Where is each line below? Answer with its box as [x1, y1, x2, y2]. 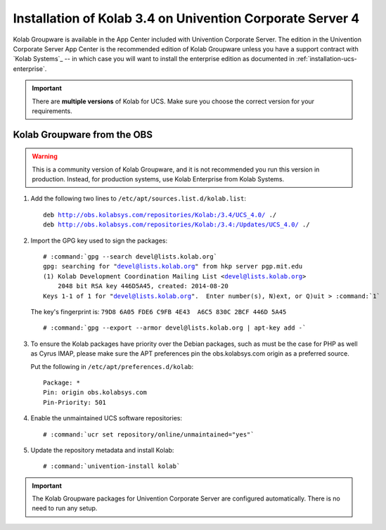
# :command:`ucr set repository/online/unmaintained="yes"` [43, 430, 255, 439]
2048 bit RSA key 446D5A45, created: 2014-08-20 [57, 282, 229, 290]
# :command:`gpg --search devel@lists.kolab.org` [43, 253, 218, 261]
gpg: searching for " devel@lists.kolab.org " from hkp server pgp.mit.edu [43, 262, 303, 271]
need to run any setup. [32, 504, 98, 512]
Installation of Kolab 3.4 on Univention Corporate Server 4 [13, 11, 360, 26]
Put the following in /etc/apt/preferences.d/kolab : [30, 362, 194, 370]
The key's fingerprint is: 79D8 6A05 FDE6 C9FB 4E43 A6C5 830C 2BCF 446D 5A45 [30, 307, 287, 316]
